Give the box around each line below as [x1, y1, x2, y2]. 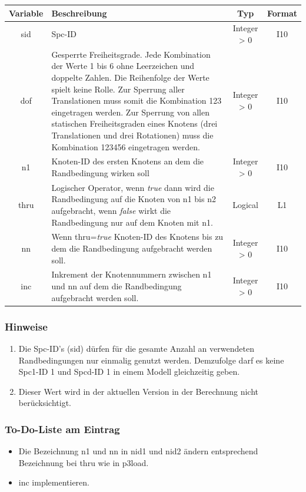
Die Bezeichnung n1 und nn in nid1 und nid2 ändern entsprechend [18, 445, 258, 457]
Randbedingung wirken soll [51, 166, 149, 179]
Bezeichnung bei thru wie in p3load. [18, 456, 149, 468]
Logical [232, 199, 258, 211]
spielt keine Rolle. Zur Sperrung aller [51, 82, 185, 95]
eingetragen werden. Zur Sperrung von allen [51, 105, 209, 118]
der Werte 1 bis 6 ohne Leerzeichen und [51, 60, 195, 72]
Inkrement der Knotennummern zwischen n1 [51, 268, 212, 280]
